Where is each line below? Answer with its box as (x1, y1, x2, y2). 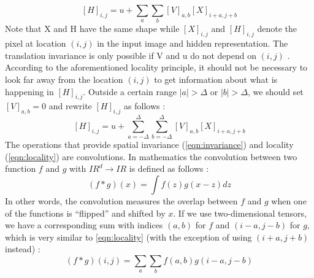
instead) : (5, 242, 40, 255)
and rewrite (48, 99, 92, 112)
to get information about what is (154, 72, 278, 85)
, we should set (248, 85, 304, 98)
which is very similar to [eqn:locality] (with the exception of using (5, 230, 252, 243)
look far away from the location (5, 72, 123, 85)
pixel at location (5, 37, 66, 50)
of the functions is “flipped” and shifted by (5, 206, 166, 219)
